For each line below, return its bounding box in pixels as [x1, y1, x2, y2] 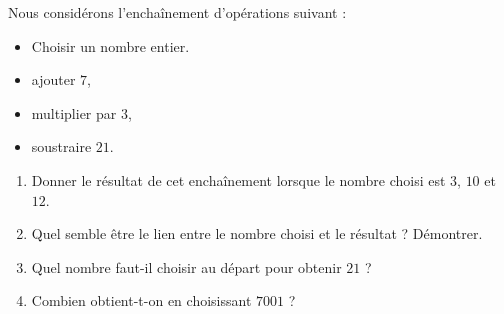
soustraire [31, 136, 92, 157]
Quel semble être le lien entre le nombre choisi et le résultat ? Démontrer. [31, 223, 483, 244]
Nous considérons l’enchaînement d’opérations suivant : [8, 2, 347, 22]
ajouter [31, 69, 76, 90]
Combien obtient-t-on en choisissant [31, 290, 252, 311]
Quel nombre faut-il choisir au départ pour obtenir [31, 256, 342, 277]
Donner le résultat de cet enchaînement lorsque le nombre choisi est [31, 169, 446, 190]
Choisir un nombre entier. [31, 35, 190, 56]
